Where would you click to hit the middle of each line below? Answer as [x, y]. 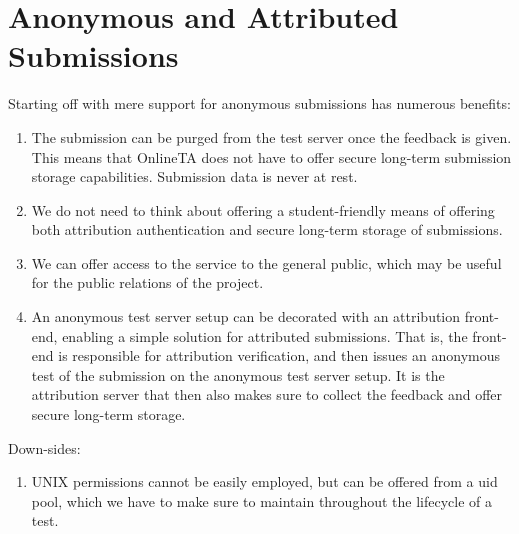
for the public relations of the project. [147, 282]
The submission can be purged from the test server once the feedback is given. [271, 136]
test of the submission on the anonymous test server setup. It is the [238, 374]
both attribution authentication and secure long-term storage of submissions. [267, 229]
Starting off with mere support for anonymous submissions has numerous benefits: [259, 103]
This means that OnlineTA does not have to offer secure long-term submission [271, 156]
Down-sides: [44, 447]
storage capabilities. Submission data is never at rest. [194, 176]
